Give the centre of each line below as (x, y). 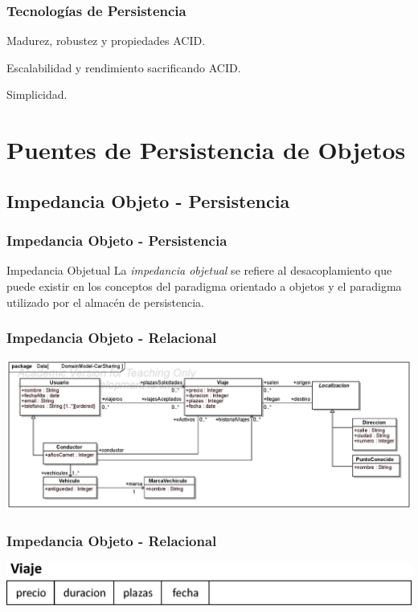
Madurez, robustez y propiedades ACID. (106, 41)
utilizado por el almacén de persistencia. (106, 302)
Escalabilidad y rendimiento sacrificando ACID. (124, 67)
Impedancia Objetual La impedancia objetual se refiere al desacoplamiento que (199, 270)
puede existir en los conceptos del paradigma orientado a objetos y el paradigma (204, 286)
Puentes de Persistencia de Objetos (206, 150)
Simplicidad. (37, 94)
